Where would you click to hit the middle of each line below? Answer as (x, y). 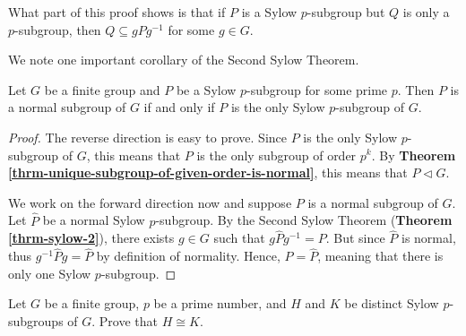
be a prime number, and (220, 303)
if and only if (179, 107)
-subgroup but (346, 12)
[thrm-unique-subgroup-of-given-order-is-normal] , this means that (208, 172)
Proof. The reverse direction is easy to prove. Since (148, 137)
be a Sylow (206, 89)
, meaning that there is (380, 256)
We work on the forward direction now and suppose (150, 202)
